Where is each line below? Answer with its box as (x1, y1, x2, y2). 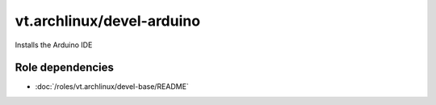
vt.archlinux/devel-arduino (15, 12, 201, 30)
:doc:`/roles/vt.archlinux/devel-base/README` (35, 82, 189, 91)
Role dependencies (15, 61, 115, 75)
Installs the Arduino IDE (15, 40, 93, 50)
